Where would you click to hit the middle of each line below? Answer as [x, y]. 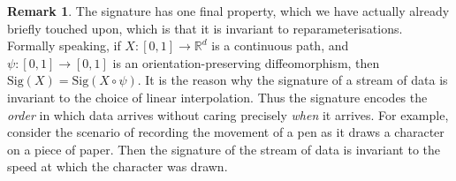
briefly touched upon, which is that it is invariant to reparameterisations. [205, 28]
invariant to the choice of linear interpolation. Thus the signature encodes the [217, 97]
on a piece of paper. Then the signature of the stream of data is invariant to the [224, 149]
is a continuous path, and [280, 45]
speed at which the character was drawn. [118, 166]
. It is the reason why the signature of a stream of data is [293, 80]
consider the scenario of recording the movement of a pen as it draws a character [226, 132]
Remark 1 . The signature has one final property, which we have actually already [228, 11]
